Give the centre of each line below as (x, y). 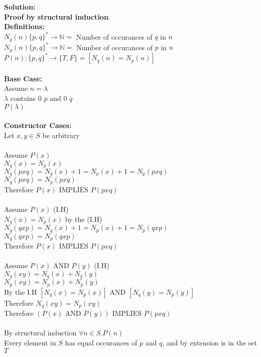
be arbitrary (61, 135)
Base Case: (23, 78)
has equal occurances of (101, 342)
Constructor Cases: (38, 125)
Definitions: (24, 26)
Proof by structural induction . (57, 16)
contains (23, 98)
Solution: (20, 7)
